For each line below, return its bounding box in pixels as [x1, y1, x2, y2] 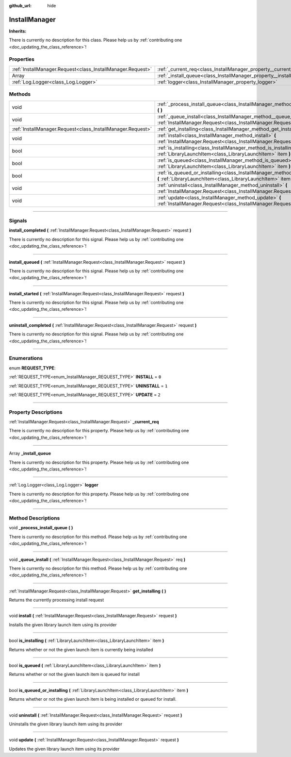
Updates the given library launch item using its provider [9, 746, 120, 752]
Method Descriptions [9, 515, 60, 521]
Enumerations [9, 355, 43, 362]
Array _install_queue [9, 451, 51, 456]
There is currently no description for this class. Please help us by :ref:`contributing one [9, 37, 182, 43]
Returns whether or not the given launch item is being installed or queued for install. [9, 696, 177, 702]
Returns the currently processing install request [9, 597, 104, 603]
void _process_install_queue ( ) [9, 525, 73, 531]
